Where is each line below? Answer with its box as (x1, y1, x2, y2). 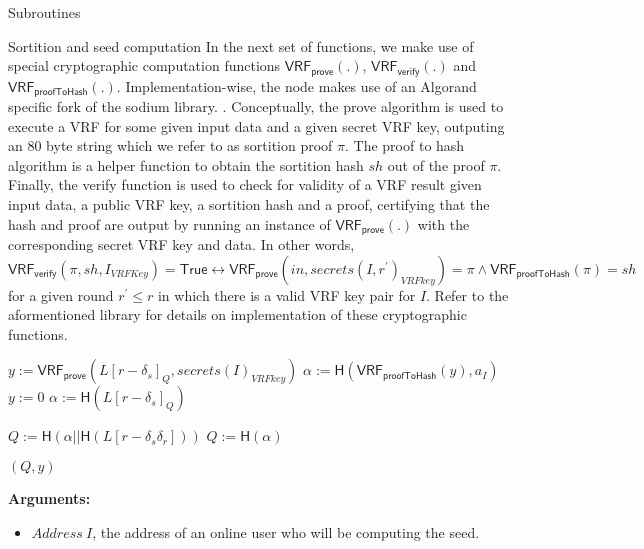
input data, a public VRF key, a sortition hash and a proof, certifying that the (8, 194, 490, 215)
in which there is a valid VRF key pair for (157, 284, 416, 305)
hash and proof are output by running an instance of (8, 213, 331, 234)
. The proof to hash (345, 135, 465, 156)
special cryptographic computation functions (8, 55, 281, 76)
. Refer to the (426, 284, 509, 305)
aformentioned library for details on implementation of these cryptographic (8, 304, 467, 325)
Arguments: (8, 488, 91, 509)
